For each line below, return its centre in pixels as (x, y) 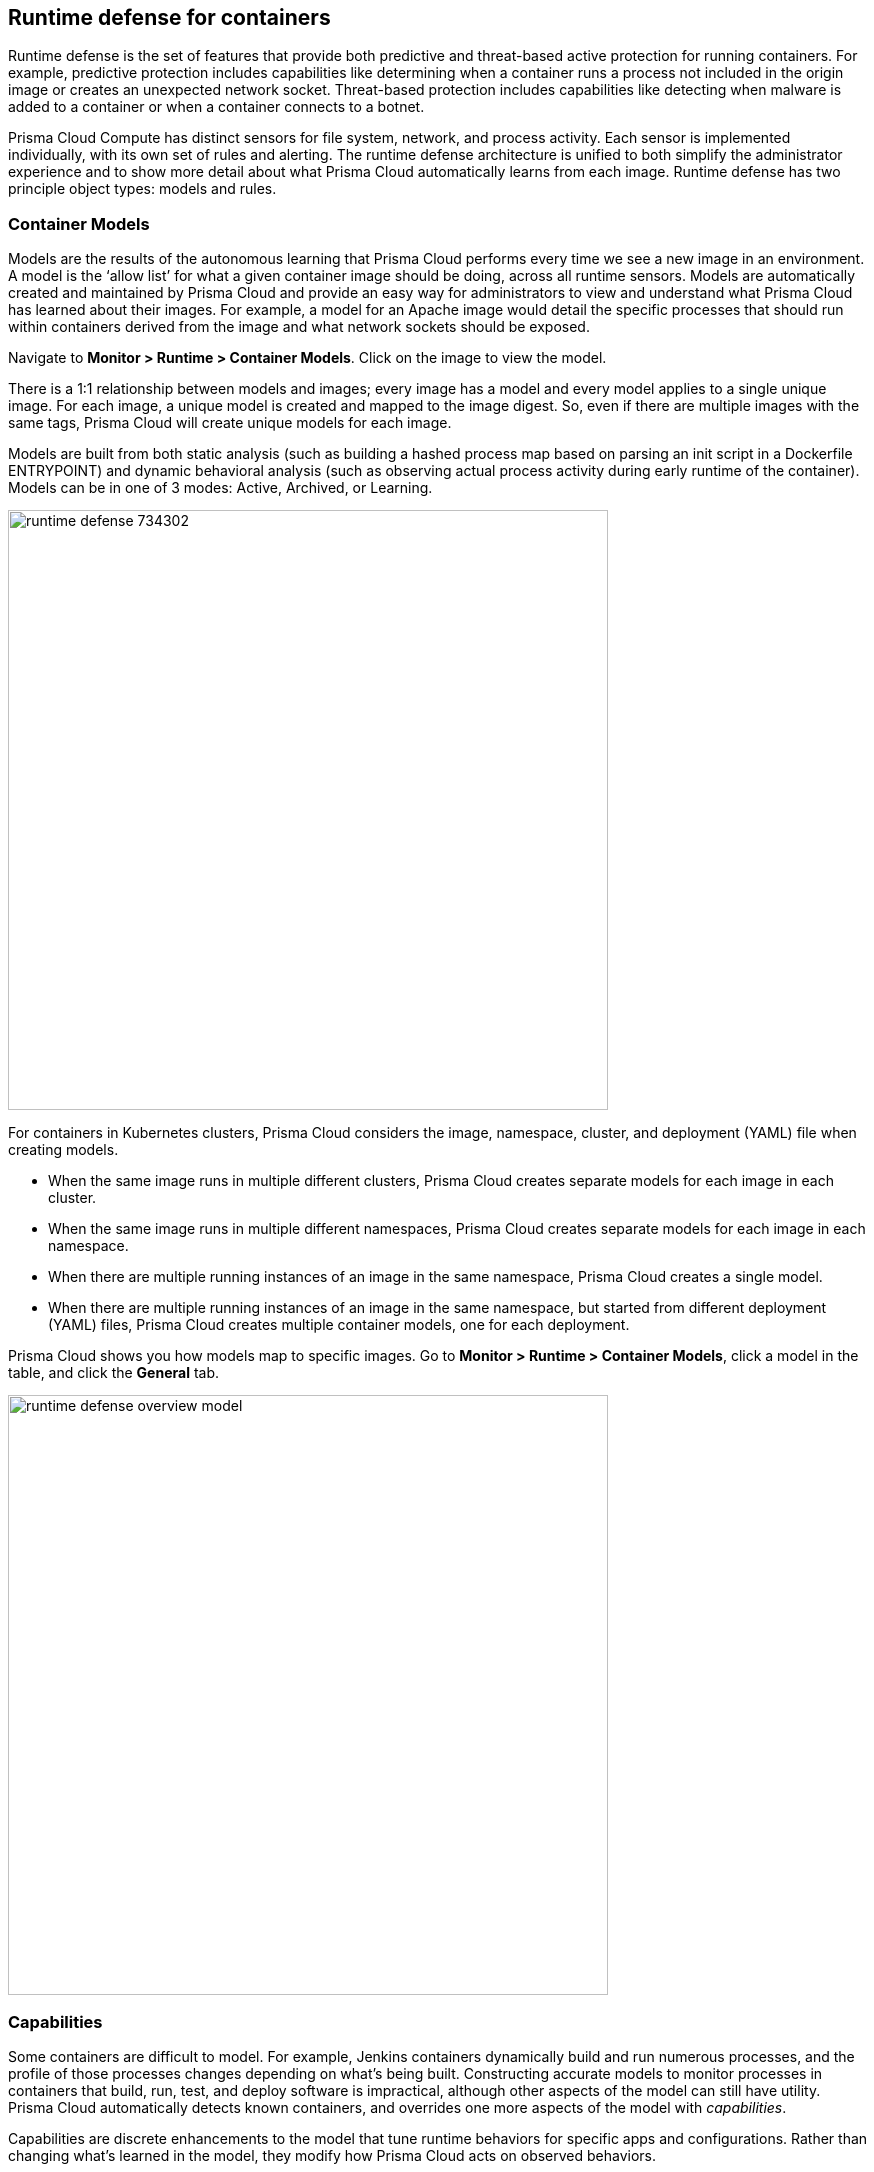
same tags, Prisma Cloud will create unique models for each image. (230, 423)
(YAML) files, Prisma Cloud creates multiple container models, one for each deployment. (339, 1325)
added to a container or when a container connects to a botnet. (216, 107)
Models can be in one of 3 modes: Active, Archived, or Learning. (220, 488)
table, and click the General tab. (114, 1373)
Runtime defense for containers (169, 17)
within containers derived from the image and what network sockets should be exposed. (299, 327)
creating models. (63, 1150)
